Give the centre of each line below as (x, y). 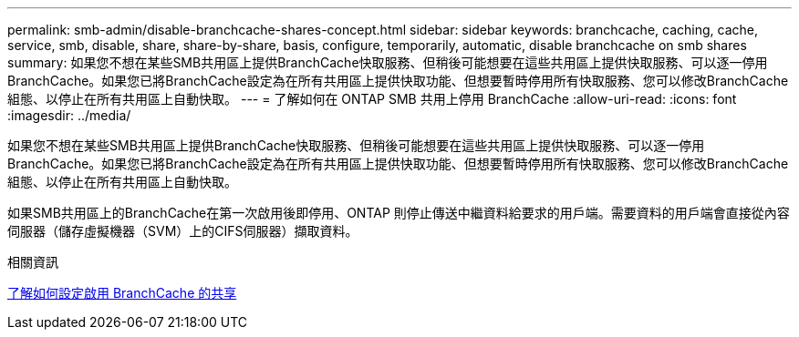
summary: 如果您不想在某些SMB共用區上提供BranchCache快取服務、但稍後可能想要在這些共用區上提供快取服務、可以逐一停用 (388, 62)
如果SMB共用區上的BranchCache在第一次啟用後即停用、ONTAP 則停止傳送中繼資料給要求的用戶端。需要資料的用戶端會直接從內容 (399, 213)
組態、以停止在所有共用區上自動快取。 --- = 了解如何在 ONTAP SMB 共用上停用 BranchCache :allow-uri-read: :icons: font (372, 99)
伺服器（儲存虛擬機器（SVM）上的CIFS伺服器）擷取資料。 (183, 231)
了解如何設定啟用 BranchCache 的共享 (122, 293)
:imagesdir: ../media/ (69, 115)
